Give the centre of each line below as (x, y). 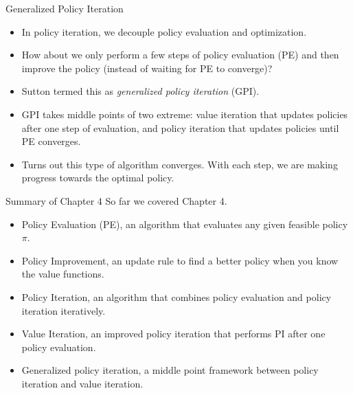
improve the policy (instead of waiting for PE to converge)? (147, 68)
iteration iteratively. (64, 310)
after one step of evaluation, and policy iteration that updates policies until (180, 127)
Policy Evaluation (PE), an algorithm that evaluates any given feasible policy (185, 224)
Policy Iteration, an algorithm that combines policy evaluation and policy (176, 296)
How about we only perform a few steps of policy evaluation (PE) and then (180, 55)
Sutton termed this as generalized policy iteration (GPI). (140, 91)
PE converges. (51, 141)
